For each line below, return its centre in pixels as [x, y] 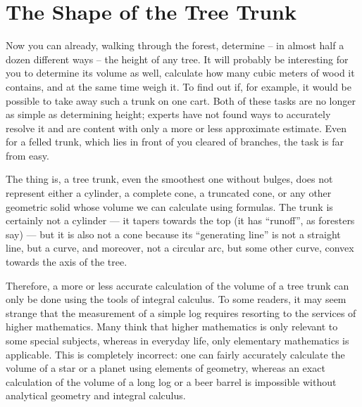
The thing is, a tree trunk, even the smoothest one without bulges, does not [169, 179]
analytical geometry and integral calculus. [96, 395]
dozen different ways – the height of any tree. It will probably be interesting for [177, 59]
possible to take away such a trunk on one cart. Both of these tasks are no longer [181, 100]
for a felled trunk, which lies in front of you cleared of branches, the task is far [175, 142]
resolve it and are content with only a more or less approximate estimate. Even [176, 128]
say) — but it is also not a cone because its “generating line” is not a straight [173, 234]
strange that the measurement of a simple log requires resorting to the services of [181, 312]
